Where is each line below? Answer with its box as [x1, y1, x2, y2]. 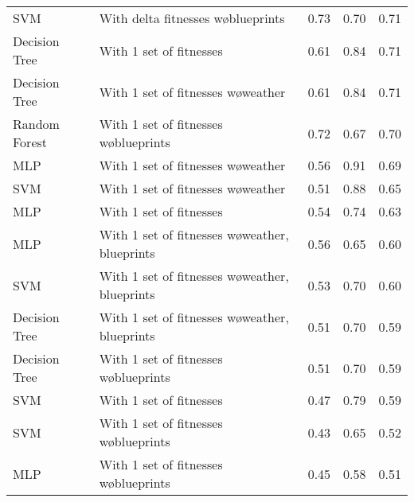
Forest [13, 133, 48, 151]
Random [13, 115, 60, 133]
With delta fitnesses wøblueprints [99, 9, 285, 27]
